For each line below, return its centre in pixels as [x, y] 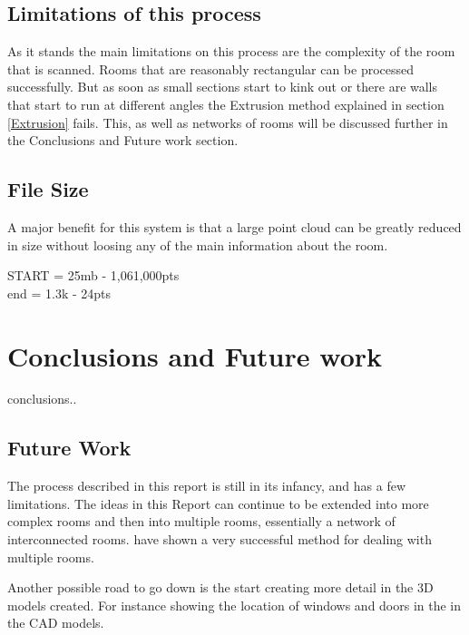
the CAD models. [56, 623]
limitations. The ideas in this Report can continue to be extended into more [218, 503]
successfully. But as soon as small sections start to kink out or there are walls [223, 87]
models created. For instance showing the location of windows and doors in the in [234, 605]
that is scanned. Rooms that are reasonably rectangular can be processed [211, 68]
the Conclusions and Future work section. [123, 140]
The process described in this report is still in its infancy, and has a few [207, 486]
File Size [48, 189]
